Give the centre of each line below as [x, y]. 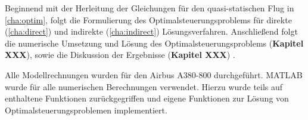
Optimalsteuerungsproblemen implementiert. [86, 110]
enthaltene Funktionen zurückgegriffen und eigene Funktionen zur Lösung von [147, 98]
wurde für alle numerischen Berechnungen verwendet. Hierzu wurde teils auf [144, 86]
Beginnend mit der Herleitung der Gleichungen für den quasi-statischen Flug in [150, 8]
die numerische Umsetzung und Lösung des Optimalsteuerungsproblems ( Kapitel [154, 43]
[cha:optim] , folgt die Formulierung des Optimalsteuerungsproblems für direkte [148, 19]
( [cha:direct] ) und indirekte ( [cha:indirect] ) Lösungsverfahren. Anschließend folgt [151, 31]
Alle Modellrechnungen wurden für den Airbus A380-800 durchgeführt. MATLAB [154, 74]
